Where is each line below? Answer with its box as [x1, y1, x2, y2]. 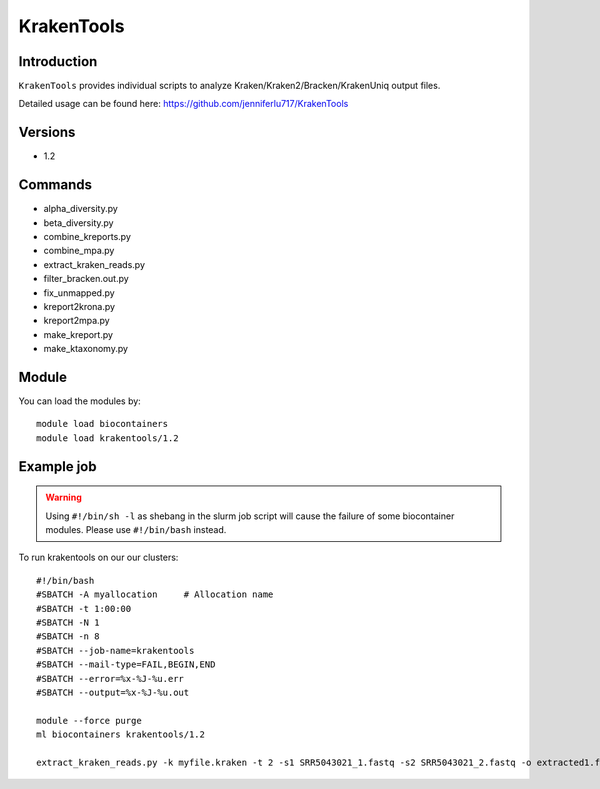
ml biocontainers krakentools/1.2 [36, 729, 205, 740]
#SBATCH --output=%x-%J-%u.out [36, 686, 190, 698]
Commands [18, 176, 93, 194]
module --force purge [36, 715, 142, 726]
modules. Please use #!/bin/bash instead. [45, 524, 227, 536]
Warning [45, 491, 82, 504]
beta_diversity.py [43, 216, 114, 229]
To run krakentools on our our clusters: [18, 551, 179, 564]
